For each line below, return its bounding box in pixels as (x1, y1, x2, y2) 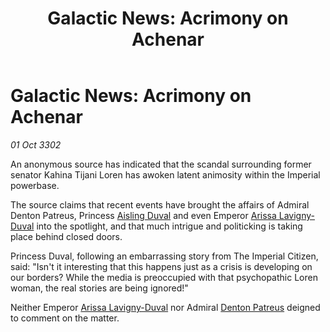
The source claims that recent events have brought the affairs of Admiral (10, 198, 310, 211)
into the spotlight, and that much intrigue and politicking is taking (36, 220, 303, 232)
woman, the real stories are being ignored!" (10, 282, 189, 294)
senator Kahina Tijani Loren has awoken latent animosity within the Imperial (10, 168, 321, 181)
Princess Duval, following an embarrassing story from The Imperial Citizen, (10, 250, 319, 262)
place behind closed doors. (10, 230, 123, 242)
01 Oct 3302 (10, 138, 62, 151)
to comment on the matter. (10, 312, 120, 324)
